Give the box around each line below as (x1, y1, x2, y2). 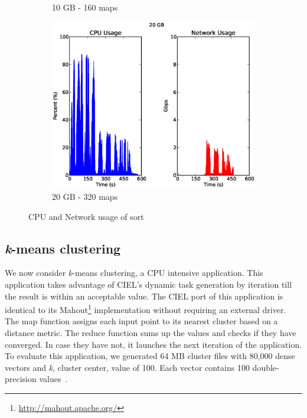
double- (252, 361, 279, 373)
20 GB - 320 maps (52, 190, 118, 203)
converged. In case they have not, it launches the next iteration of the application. (5, 338, 302, 350)
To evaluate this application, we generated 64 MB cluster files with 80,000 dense (5, 350, 295, 362)
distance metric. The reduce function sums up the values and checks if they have (5, 327, 296, 339)
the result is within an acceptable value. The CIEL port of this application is (5, 289, 283, 302)
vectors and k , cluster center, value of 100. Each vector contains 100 (5, 361, 250, 373)
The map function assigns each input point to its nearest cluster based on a (5, 315, 278, 327)
